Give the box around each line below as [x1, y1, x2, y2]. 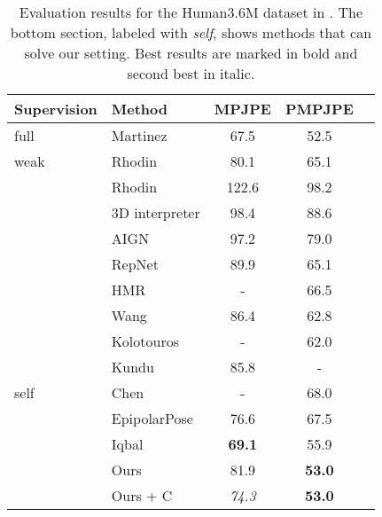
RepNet [111, 254, 159, 274]
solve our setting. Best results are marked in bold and [24, 43, 358, 63]
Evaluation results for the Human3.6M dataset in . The [19, 2, 363, 22]
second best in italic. [127, 63, 255, 83]
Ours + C [111, 485, 173, 505]
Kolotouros [111, 331, 179, 351]
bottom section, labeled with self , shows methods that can [10, 22, 372, 43]
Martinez [111, 125, 168, 145]
